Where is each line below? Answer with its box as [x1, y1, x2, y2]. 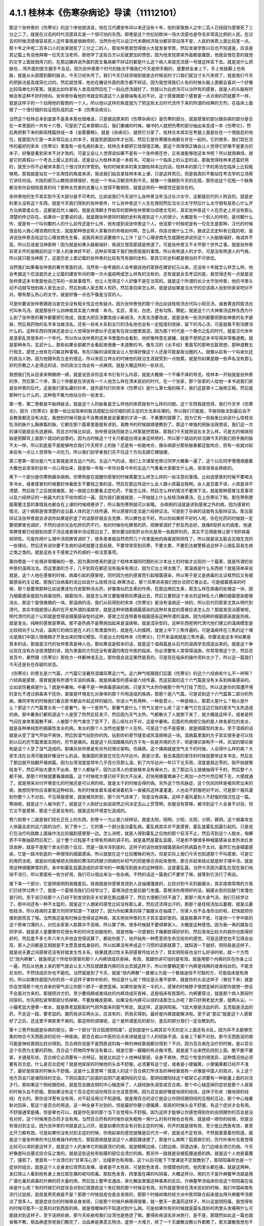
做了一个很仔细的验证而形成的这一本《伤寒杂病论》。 [9, 107, 114, 113]
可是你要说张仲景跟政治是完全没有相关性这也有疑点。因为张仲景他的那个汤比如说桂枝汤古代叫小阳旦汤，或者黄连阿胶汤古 [9, 301, 253, 306]
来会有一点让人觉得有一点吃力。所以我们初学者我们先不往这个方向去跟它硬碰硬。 [9, 449, 172, 455]
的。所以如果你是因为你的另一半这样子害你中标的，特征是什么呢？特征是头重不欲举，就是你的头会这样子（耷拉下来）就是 [9, 976, 253, 983]
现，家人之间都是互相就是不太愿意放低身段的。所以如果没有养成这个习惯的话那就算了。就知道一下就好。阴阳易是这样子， [9, 942, 253, 948]
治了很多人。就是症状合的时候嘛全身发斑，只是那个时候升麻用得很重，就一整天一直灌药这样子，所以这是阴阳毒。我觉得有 [9, 1198, 253, 1204]
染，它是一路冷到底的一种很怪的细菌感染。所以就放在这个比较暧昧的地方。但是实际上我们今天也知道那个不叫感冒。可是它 [9, 851, 253, 857]
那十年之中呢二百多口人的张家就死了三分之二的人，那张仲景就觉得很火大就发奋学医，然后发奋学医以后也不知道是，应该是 [9, 45, 253, 51]
